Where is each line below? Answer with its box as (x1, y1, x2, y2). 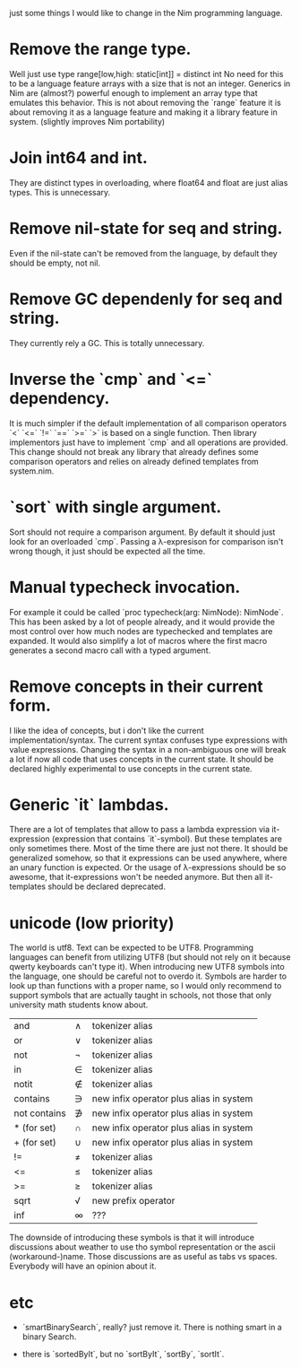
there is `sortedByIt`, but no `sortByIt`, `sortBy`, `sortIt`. (21, 1349, 225, 1360)
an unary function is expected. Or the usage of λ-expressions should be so (9, 862, 287, 873)
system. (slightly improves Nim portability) (9, 116, 166, 126)
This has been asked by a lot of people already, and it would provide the (9, 616, 276, 627)
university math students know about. (9, 999, 149, 1010)
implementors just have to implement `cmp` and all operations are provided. (9, 437, 288, 448)
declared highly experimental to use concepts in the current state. (9, 762, 253, 774)
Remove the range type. (9, 39, 192, 59)
